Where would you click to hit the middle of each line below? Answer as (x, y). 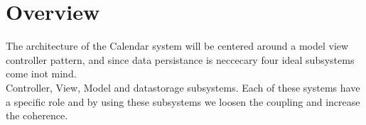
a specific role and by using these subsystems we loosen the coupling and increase (183, 101)
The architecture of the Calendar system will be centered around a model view (177, 46)
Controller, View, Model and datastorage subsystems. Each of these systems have (183, 87)
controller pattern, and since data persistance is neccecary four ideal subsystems (180, 59)
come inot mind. (41, 74)
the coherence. (37, 115)
